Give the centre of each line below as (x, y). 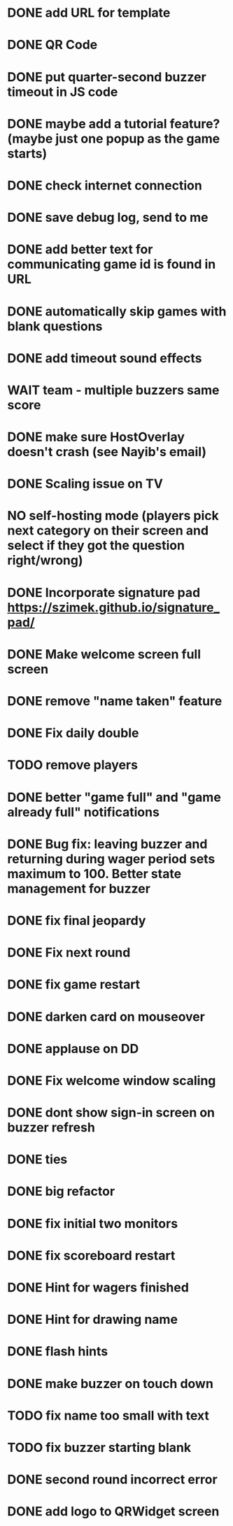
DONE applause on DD (73, 1048)
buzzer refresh (51, 1128)
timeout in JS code (63, 92)
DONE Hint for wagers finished (98, 1287)
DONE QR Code (52, 45)
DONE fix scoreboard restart (91, 1256)
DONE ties (37, 1160)
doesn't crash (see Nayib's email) (107, 452)
